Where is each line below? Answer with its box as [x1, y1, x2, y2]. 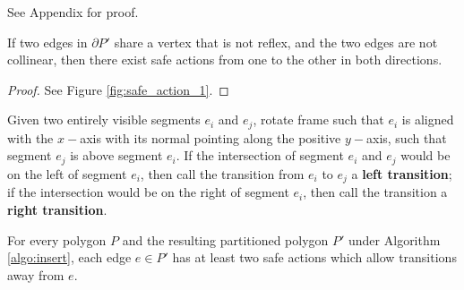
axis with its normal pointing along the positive [80, 128, 341, 147]
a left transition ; [351, 164, 452, 183]
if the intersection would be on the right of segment [7, 183, 289, 201]
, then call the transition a [303, 183, 448, 201]
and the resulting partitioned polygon [122, 230, 329, 249]
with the [7, 128, 54, 147]
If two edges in [7, 32, 88, 51]
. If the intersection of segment [176, 146, 344, 165]
